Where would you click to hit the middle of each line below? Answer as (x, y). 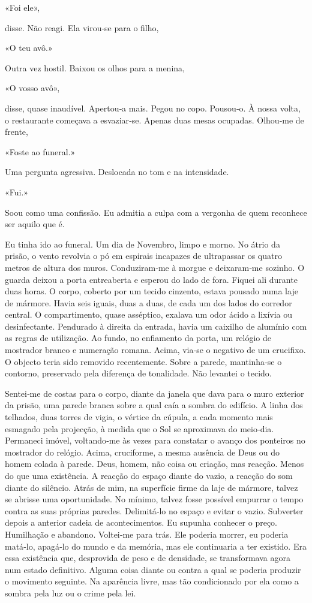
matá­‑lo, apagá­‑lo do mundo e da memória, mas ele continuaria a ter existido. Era (156, 546)
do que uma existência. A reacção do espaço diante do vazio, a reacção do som (149, 475)
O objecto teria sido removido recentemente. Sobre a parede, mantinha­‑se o (143, 361)
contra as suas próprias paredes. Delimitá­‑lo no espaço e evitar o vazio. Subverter (154, 510)
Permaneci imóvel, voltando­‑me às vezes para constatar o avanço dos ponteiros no (155, 440)
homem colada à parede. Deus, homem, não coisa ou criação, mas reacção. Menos (154, 464)
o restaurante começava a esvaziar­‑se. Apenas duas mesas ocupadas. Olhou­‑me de (154, 120)
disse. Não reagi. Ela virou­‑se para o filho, (82, 27)
